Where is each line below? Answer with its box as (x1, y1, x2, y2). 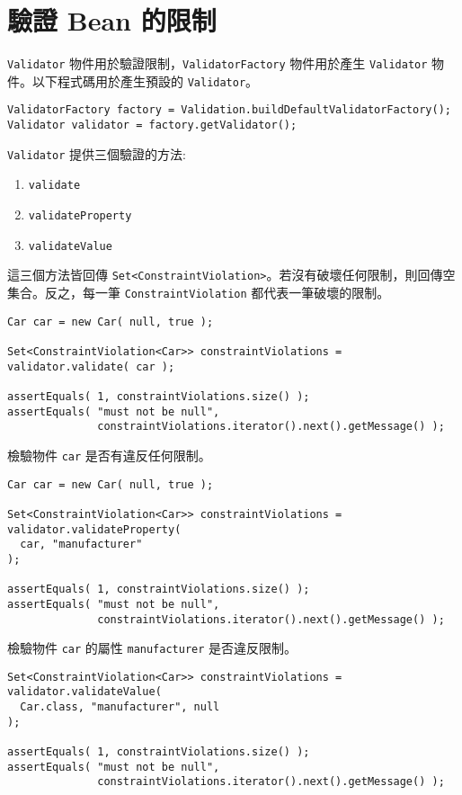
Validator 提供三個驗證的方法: (7, 144, 186, 163)
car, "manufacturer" (20, 538, 143, 551)
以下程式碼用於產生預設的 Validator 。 (31, 71, 259, 90)
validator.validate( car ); (7, 360, 175, 373)
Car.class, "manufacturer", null (20, 701, 220, 714)
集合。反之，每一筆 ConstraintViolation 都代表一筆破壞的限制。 (7, 283, 390, 302)
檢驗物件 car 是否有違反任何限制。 (7, 445, 211, 464)
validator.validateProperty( (7, 523, 182, 536)
